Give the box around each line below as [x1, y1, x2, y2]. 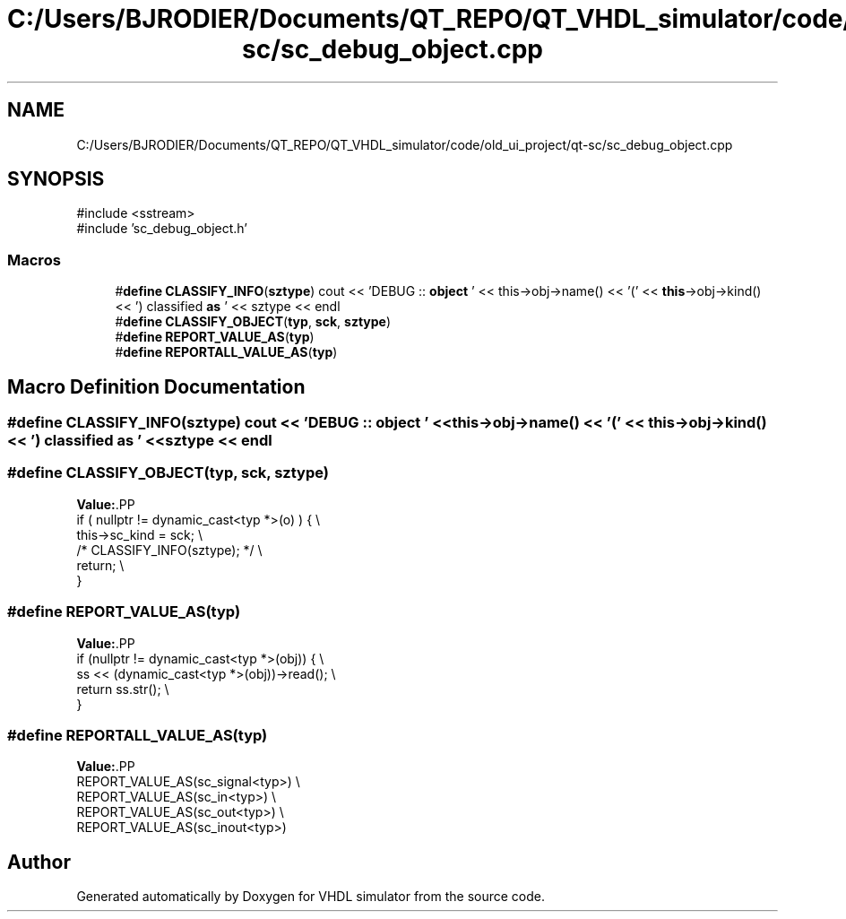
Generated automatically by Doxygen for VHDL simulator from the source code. [76, 889, 546, 905]
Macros [7, 250, 61, 269]
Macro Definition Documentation [7, 375, 306, 398]
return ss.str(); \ [76, 681, 169, 697]
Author [7, 850, 71, 873]
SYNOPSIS [7, 168, 105, 191]
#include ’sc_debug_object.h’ [76, 221, 247, 237]
